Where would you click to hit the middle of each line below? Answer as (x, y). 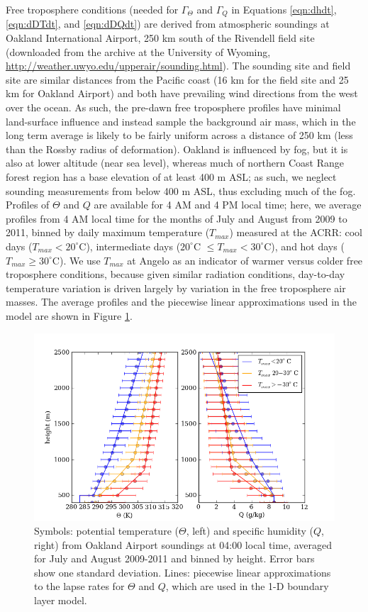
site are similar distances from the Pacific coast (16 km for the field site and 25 (177, 79)
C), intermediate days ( (130, 246)
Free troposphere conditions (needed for (92, 9)
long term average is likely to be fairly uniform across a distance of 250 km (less (179, 135)
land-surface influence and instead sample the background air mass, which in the (181, 121)
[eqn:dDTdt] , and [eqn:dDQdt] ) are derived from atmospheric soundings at (168, 24)
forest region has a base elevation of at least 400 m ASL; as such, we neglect (171, 176)
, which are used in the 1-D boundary (247, 586)
